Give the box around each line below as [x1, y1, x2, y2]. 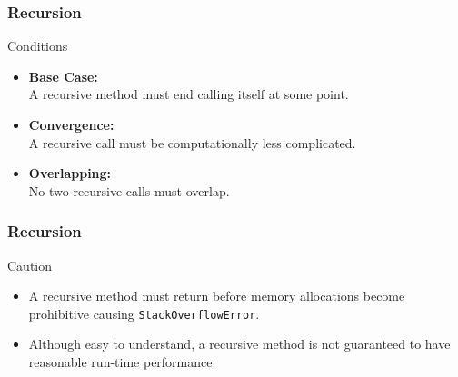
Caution [7, 255, 53, 274]
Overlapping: [28, 164, 112, 183]
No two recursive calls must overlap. [28, 181, 230, 200]
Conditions [7, 36, 68, 55]
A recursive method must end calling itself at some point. [28, 84, 349, 104]
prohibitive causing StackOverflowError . [28, 303, 260, 322]
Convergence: [28, 115, 114, 134]
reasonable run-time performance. [28, 352, 216, 372]
